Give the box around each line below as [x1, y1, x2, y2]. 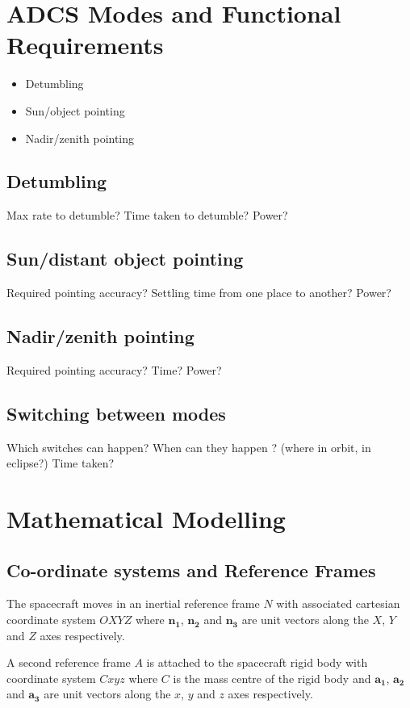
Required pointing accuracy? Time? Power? [6, 361, 222, 378]
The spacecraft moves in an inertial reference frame [6, 595, 260, 612]
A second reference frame [6, 654, 131, 671]
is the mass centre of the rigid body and [173, 669, 371, 686]
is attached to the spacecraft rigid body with [146, 654, 368, 671]
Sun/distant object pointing [6, 246, 244, 271]
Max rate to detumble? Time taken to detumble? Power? [6, 207, 288, 224]
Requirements [6, 28, 164, 61]
